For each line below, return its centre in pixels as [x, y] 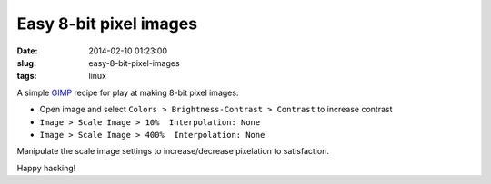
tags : [27, 76]
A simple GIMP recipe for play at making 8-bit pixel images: [128, 92]
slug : [26, 63]
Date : [27, 51]
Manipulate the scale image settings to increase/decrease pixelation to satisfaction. [173, 151]
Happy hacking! [46, 168]
